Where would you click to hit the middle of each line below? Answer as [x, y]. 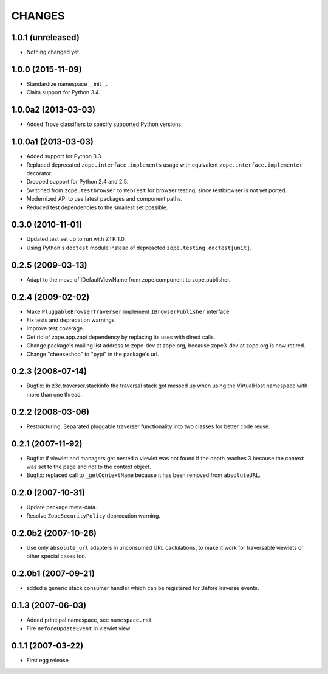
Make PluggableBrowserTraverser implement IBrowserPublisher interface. [128, 311]
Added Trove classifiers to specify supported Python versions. [104, 124]
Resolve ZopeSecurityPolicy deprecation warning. [93, 516]
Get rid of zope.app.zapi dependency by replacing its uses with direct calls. [121, 337]
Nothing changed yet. [54, 52]
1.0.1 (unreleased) [46, 37]
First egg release [48, 661]
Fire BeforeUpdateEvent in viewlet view [78, 628]
